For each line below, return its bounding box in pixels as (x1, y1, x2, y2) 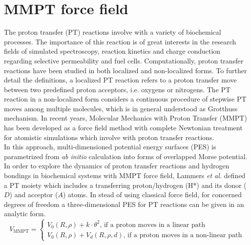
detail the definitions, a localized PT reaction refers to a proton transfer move (4, 75, 237, 85)
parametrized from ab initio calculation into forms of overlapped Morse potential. (4, 151, 248, 161)
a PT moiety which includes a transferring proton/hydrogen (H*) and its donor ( (4, 180, 247, 190)
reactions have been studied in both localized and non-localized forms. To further (4, 65, 247, 75)
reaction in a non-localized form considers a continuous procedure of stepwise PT (4, 94, 247, 104)
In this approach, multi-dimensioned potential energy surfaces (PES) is (4, 142, 216, 152)
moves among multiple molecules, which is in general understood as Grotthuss (4, 103, 238, 113)
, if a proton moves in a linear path (100, 221, 205, 228)
